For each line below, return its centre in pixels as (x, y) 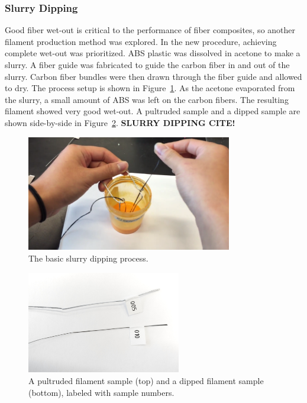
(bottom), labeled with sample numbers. (101, 392)
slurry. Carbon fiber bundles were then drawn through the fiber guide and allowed (153, 76)
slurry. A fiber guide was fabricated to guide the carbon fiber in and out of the (147, 65)
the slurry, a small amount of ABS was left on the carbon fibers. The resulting (147, 99)
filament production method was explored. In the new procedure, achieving (141, 41)
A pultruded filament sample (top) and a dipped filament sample (146, 381)
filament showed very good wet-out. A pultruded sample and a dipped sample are (153, 111)
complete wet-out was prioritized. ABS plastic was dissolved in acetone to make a (153, 53)
